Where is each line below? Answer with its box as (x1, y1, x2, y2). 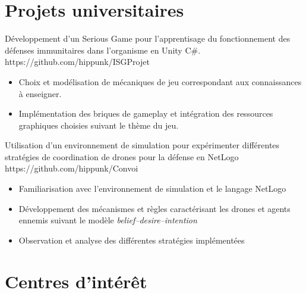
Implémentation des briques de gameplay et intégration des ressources (18, 107, 273, 120)
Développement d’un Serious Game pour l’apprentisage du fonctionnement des (5, 32, 291, 45)
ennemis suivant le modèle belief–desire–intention (18, 214, 197, 226)
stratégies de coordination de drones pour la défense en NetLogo (5, 150, 239, 163)
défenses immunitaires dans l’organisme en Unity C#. (5, 43, 201, 56)
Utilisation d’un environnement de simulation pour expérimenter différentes (5, 139, 280, 151)
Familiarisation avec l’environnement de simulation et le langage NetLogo (18, 182, 286, 195)
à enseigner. (18, 87, 62, 99)
